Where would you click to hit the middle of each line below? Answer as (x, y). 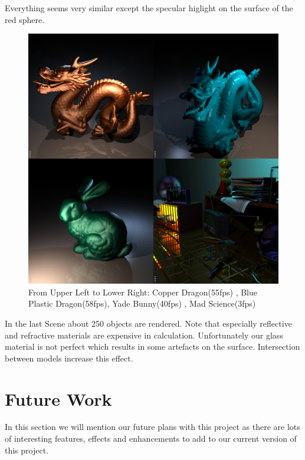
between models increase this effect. (69, 358)
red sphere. (25, 19)
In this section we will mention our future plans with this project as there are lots (152, 427)
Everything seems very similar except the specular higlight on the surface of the (149, 8)
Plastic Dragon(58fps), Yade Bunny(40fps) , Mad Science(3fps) (142, 303)
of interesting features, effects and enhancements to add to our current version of (151, 438)
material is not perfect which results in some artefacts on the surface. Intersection (152, 346)
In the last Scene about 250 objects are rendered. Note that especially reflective (148, 323)
